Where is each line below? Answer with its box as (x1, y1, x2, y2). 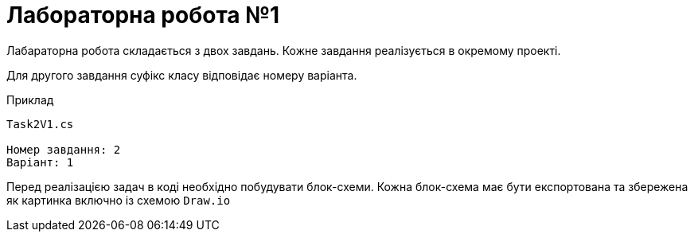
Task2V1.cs (6, 117, 74, 131)
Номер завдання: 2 (6, 142, 121, 156)
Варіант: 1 (6, 155, 74, 169)
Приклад (6, 92, 54, 107)
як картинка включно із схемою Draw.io (6, 193, 231, 207)
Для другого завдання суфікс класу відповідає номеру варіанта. (6, 68, 357, 82)
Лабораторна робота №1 (6, 2, 280, 29)
